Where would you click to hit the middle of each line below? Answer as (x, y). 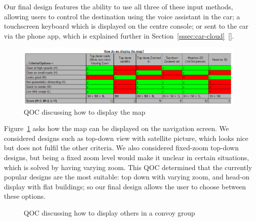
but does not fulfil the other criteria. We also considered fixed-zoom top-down (122, 148)
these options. (25, 196)
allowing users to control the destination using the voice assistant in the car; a (122, 16)
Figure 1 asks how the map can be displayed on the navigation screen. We (116, 128)
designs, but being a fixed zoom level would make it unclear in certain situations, (127, 157)
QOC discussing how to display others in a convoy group (110, 212)
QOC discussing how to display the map (85, 111)
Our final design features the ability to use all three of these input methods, (119, 6)
